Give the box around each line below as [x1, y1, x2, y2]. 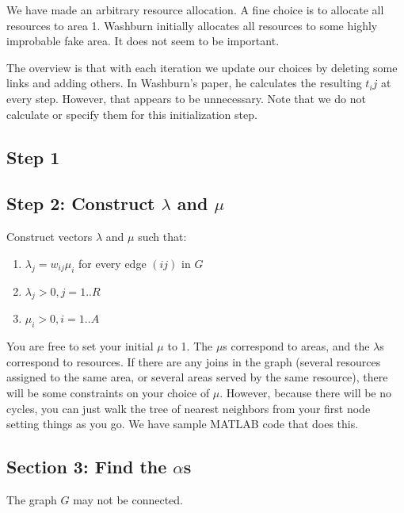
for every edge [78, 255, 147, 271]
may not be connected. [73, 491, 184, 507]
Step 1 [6, 144, 60, 169]
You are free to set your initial [6, 338, 154, 354]
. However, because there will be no [219, 384, 392, 400]
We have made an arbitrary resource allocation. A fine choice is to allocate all [6, 2, 384, 17]
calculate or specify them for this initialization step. [6, 105, 257, 122]
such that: [138, 228, 187, 245]
